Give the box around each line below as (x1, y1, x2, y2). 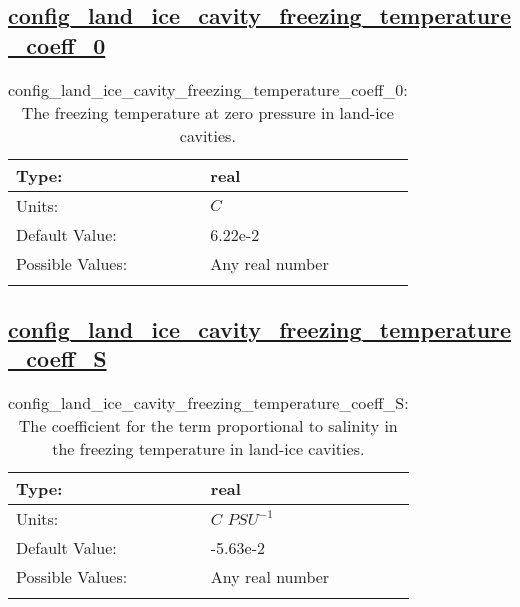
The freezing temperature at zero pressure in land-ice (21, 100, 394, 124)
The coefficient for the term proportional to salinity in (18, 414, 398, 438)
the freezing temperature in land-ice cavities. (52, 437, 365, 461)
